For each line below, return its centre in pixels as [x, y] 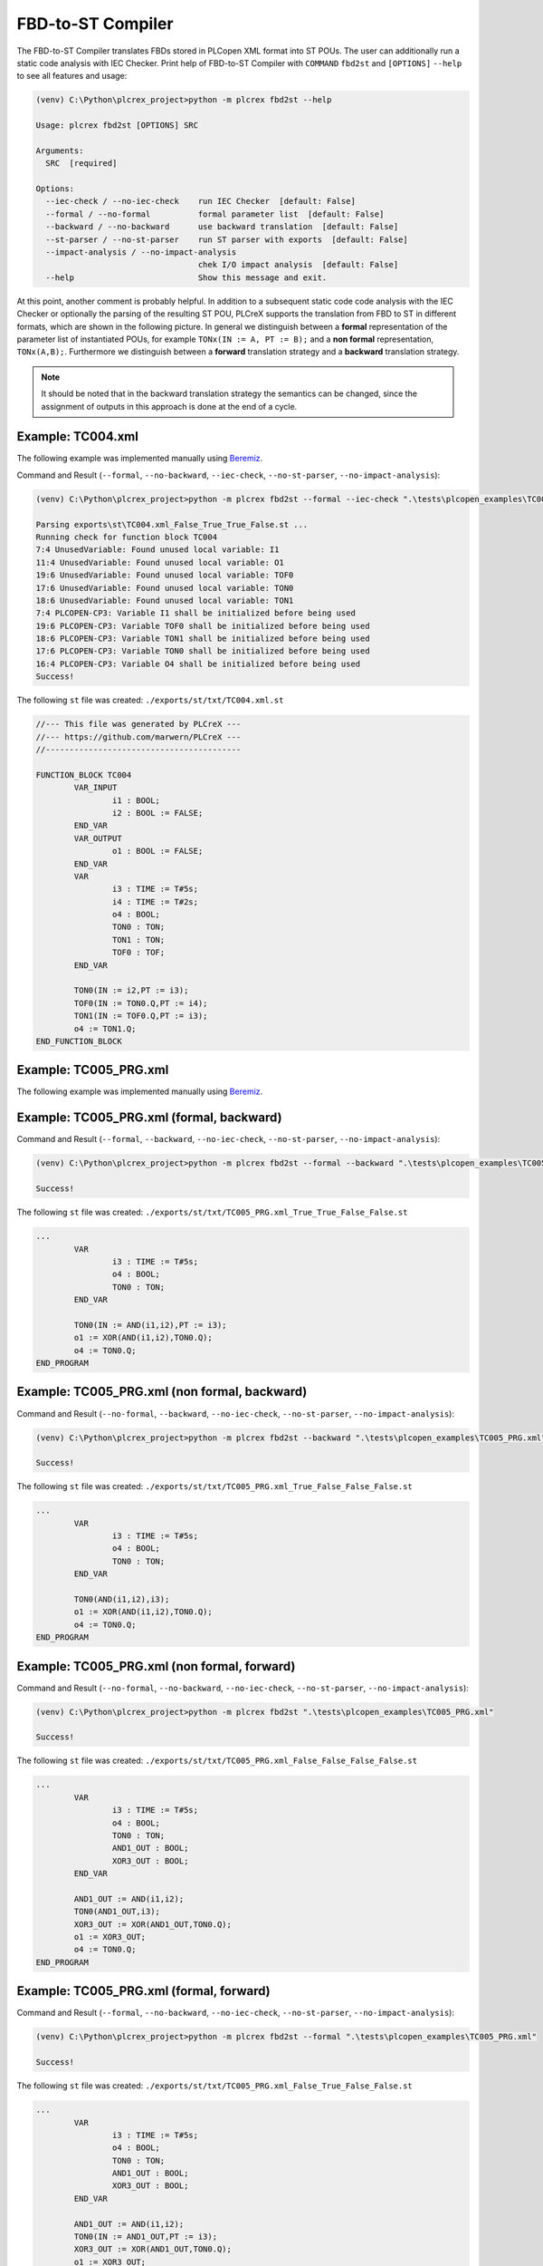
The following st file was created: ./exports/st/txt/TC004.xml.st [150, 700]
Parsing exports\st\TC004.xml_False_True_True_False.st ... [172, 524]
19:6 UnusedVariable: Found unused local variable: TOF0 [165, 575]
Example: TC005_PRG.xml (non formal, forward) [156, 1666]
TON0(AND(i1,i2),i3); [122, 1599]
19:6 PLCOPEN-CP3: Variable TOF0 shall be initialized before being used [203, 626]
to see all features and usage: [72, 76]
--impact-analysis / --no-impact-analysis [141, 252]
